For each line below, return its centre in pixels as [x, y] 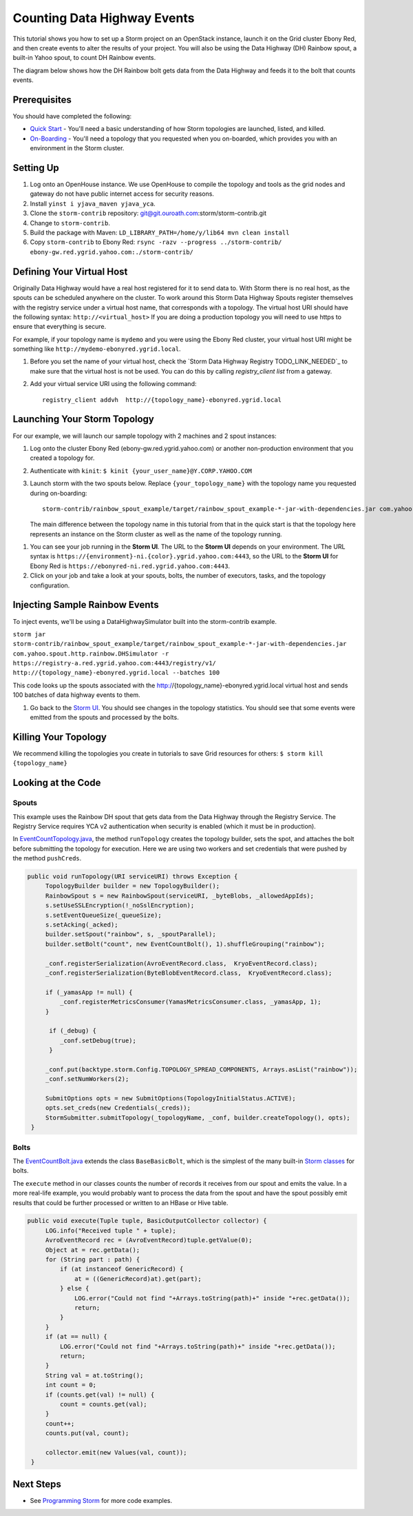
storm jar [29, 634]
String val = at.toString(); [94, 1375]
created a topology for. [62, 458]
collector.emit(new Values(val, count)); [116, 1452]
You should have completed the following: [72, 117]
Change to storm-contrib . [70, 223]
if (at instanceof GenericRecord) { [121, 1269]
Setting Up [36, 168]
